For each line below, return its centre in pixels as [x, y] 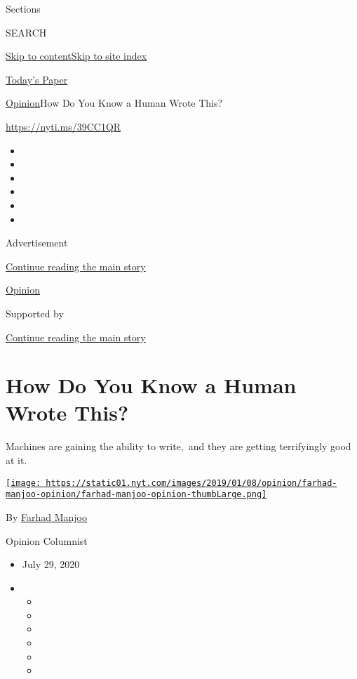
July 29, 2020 [51, 564]
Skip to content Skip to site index [76, 56]
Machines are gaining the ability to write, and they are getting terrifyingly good [178, 446]
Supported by [35, 313]
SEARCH [26, 32]
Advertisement [37, 243]
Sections [23, 8]
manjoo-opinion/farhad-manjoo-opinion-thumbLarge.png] [136, 495]
